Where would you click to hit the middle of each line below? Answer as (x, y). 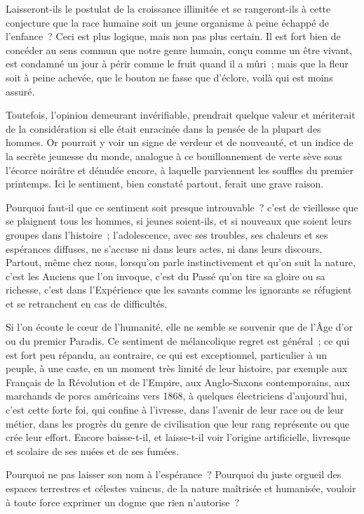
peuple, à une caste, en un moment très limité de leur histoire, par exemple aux (177, 368)
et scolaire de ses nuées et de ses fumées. (93, 450)
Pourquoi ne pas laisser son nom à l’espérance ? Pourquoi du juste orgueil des (174, 474)
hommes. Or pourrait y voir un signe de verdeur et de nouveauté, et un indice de (180, 142)
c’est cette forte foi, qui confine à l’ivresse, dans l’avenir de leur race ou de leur (175, 410)
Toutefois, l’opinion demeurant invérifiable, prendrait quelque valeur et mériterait (181, 115)
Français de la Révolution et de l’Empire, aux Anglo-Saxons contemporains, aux (178, 382)
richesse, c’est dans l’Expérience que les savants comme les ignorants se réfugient (179, 290)
